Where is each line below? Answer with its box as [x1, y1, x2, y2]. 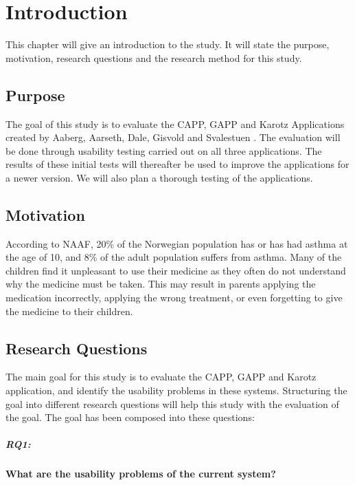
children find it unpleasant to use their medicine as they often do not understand [5, 263, 346, 277]
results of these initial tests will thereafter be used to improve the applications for [5, 157, 350, 171]
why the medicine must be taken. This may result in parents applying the [5, 277, 316, 291]
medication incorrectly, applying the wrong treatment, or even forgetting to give [5, 290, 343, 305]
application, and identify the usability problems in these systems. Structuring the [5, 383, 347, 398]
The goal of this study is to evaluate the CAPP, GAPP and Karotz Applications [5, 116, 345, 131]
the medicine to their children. [5, 303, 133, 318]
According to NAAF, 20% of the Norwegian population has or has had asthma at [5, 236, 348, 250]
